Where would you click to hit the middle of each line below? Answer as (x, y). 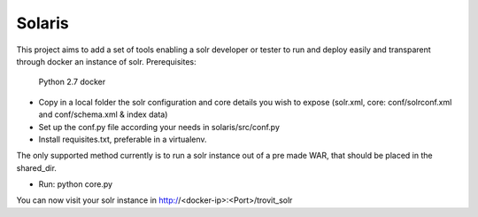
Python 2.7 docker (72, 82)
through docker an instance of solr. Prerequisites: (106, 61)
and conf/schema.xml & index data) (103, 114)
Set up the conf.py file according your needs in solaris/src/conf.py (159, 127)
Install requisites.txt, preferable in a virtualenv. (123, 139)
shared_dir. (37, 167)
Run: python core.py (76, 184)
